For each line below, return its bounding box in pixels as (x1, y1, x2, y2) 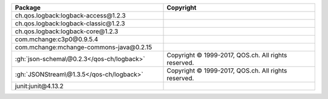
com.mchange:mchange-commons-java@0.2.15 (15, 43, 152, 51)
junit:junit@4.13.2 (15, 82, 64, 90)
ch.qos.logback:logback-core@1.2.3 (15, 27, 118, 36)
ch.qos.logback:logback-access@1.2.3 (15, 11, 126, 19)
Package (15, 4, 41, 11)
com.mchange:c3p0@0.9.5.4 (15, 35, 98, 43)
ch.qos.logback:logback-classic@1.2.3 (15, 19, 126, 27)
